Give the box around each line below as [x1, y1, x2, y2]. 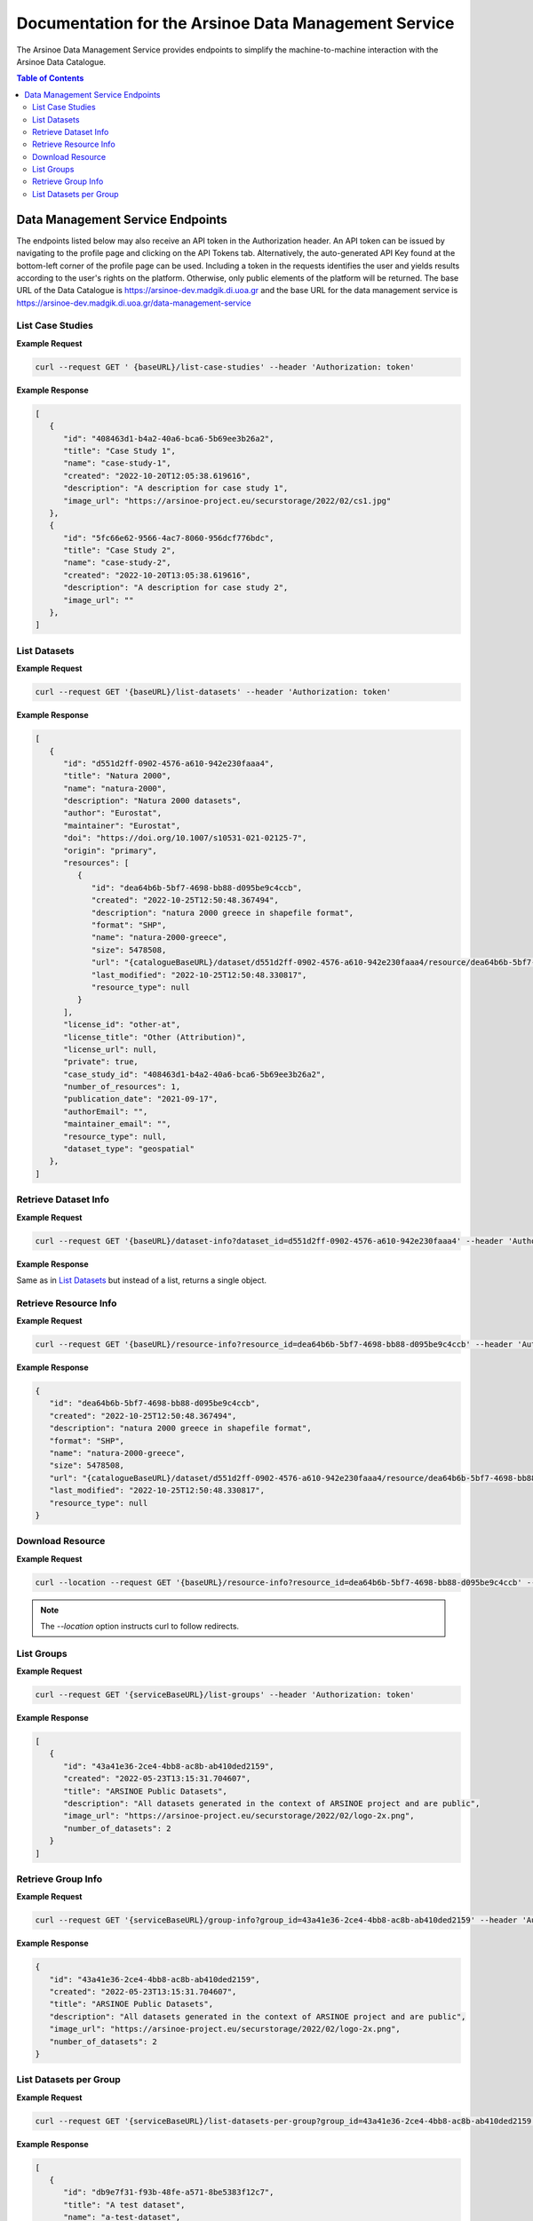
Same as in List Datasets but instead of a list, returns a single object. [16, 1275, 266, 1286]
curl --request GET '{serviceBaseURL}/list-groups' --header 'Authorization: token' [35, 1690, 415, 1700]
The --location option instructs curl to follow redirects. [40, 1620, 240, 1631]
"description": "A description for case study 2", [63, 583, 289, 593]
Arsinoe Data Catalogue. [16, 56, 107, 67]
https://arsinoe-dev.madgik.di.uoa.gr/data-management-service [16, 298, 252, 308]
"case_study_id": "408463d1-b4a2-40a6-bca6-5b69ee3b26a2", [63, 1069, 326, 1079]
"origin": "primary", [63, 845, 157, 856]
